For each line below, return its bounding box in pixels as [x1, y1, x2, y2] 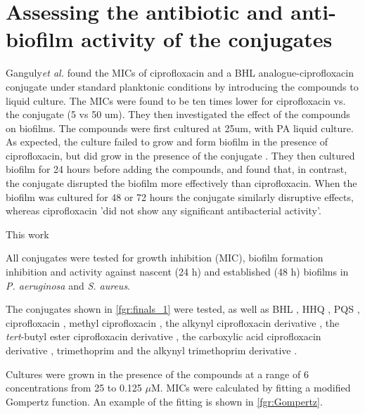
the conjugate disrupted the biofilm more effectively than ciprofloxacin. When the [6, 176, 357, 190]
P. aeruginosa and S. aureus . [6, 278, 131, 292]
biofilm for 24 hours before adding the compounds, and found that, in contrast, [6, 162, 347, 176]
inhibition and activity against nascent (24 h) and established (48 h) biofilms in [6, 264, 349, 279]
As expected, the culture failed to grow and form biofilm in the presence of [6, 134, 328, 149]
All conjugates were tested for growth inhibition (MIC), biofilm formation [6, 250, 324, 265]
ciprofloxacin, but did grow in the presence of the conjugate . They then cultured [6, 148, 355, 162]
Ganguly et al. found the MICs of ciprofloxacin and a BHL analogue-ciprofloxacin [6, 65, 354, 80]
